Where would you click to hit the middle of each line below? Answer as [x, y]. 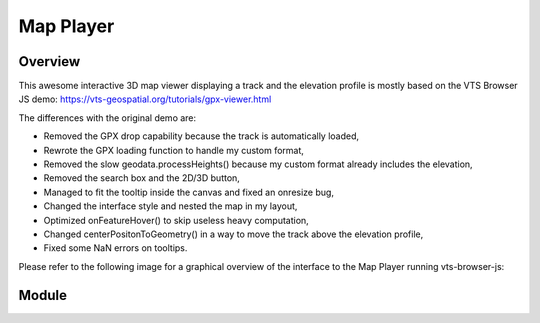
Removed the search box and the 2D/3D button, [141, 178]
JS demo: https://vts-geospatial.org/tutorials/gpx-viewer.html [145, 99]
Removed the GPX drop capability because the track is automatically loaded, [201, 136]
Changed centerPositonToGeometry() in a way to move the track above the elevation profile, [233, 234]
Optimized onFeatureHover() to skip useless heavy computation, [176, 220]
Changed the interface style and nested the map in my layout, [170, 206]
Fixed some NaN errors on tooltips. [115, 248]
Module [42, 295]
